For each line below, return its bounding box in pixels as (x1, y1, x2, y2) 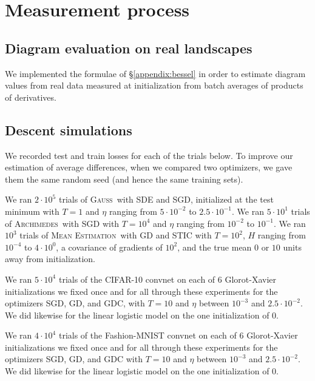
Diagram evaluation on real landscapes (5, 38, 252, 57)
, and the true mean (177, 240, 252, 253)
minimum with (5, 204, 59, 217)
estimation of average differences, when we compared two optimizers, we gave (5, 161, 293, 174)
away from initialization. (5, 252, 96, 265)
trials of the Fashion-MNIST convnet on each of (58, 329, 237, 342)
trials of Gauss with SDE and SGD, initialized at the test (58, 193, 274, 206)
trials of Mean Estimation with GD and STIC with (19, 229, 212, 241)
